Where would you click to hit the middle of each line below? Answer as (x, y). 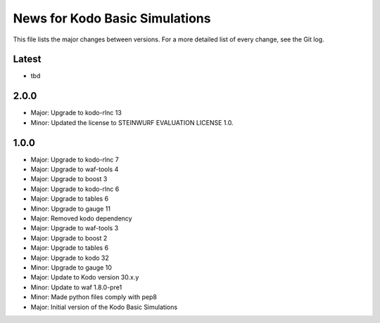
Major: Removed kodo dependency (82, 218)
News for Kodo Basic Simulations (112, 18)
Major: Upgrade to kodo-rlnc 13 (76, 113)
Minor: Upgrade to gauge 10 (71, 268)
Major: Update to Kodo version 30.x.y (85, 277)
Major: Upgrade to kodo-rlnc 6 (75, 189)
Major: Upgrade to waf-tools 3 (75, 228)
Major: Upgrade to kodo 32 (70, 258)
